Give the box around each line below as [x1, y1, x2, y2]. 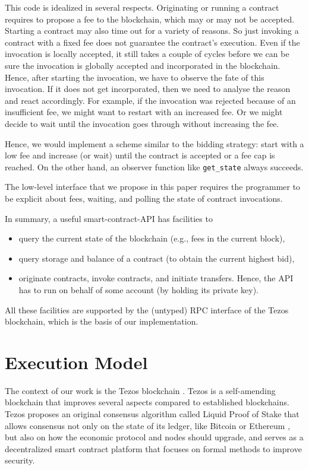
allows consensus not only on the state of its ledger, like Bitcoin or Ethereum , [5, 419, 291, 431]
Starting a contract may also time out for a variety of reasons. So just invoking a [5, 24, 299, 37]
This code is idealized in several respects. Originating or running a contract [5, 1, 279, 13]
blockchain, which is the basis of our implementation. [5, 315, 198, 328]
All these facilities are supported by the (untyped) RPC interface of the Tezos [5, 303, 289, 316]
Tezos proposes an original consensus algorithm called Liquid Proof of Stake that [5, 408, 299, 420]
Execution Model [5, 350, 148, 374]
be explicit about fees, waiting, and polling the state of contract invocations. [5, 192, 283, 204]
